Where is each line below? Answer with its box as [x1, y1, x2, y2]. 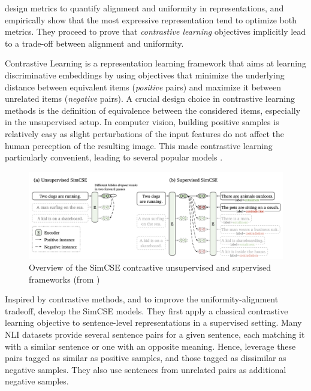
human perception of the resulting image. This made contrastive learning [5, 139, 273, 151]
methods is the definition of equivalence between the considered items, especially [5, 104, 301, 116]
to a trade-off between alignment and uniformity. [5, 37, 184, 49]
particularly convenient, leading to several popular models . [5, 151, 223, 163]
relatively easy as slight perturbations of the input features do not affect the [5, 127, 285, 140]
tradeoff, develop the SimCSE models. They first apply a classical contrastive [5, 304, 288, 317]
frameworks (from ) [29, 272, 100, 285]
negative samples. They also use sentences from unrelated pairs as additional [5, 363, 286, 375]
